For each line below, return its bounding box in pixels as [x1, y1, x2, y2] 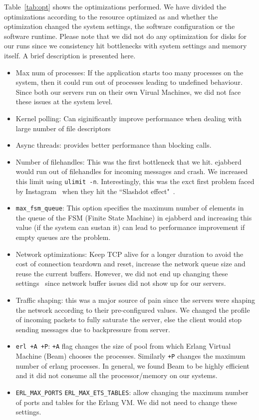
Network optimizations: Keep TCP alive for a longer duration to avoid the [15, 248, 244, 259]
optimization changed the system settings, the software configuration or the [4, 21, 235, 31]
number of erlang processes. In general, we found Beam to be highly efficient [15, 360, 250, 371]
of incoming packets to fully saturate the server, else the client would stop [15, 314, 242, 325]
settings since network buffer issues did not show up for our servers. [15, 278, 226, 288]
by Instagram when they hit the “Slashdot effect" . [15, 186, 175, 196]
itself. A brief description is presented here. [4, 50, 136, 60]
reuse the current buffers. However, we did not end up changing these [15, 268, 228, 278]
